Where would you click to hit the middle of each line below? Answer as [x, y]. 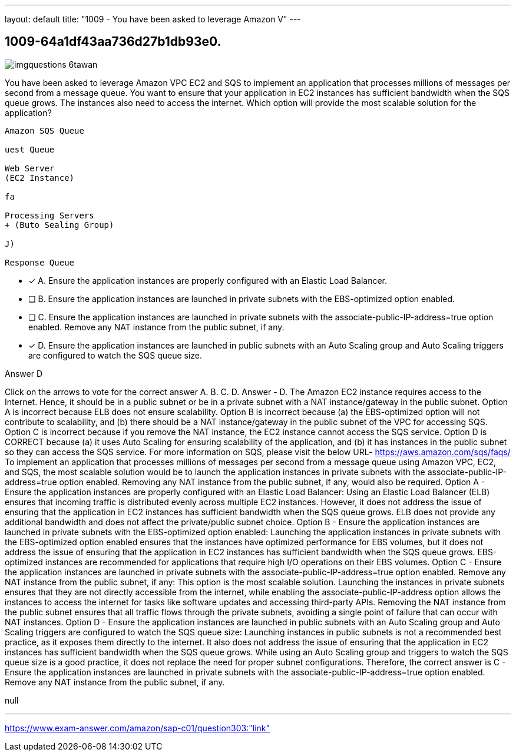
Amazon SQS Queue [44, 130]
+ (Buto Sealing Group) [59, 225]
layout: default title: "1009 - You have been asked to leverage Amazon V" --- [153, 19]
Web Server [30, 168]
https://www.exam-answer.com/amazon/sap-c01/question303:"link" [138, 728]
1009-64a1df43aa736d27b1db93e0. [113, 42]
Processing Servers [49, 215]
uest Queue [30, 149]
